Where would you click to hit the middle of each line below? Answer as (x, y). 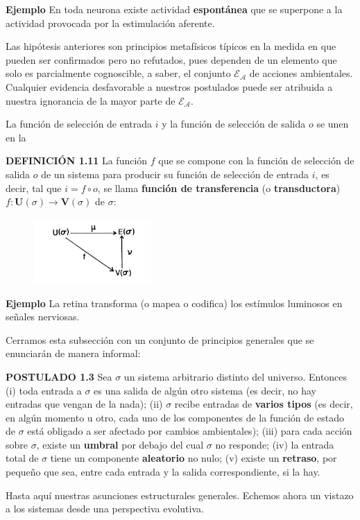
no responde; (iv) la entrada (275, 444)
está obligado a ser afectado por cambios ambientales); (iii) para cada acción (190, 431)
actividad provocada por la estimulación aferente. (110, 23)
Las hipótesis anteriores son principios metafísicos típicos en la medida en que (171, 46)
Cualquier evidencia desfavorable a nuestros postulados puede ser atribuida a (169, 86)
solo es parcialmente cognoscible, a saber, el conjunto (118, 73)
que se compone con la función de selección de (256, 161)
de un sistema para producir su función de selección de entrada (175, 174)
